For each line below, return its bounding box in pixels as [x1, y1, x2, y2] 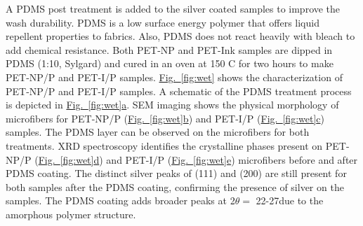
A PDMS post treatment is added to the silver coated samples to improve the [6, 1, 341, 15]
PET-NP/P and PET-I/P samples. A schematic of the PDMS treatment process [6, 83, 352, 98]
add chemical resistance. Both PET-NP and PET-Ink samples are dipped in [6, 42, 333, 57]
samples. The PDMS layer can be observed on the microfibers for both [6, 125, 310, 139]
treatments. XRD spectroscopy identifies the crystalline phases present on [6, 138, 323, 153]
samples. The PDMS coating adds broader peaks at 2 [6, 193, 235, 208]
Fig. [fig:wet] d [38, 152, 100, 167]
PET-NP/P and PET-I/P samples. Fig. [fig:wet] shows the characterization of [6, 69, 343, 84]
